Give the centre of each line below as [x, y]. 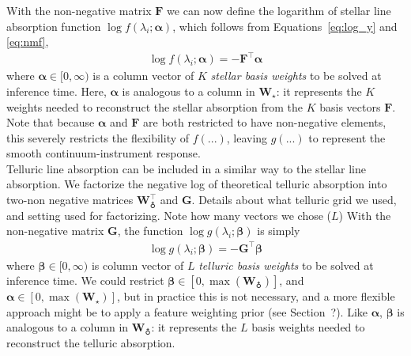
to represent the [347, 137]
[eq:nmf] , [28, 42]
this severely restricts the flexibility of [98, 137]
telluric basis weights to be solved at [286, 265]
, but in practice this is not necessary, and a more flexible [256, 296]
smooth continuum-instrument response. [104, 153]
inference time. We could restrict [85, 280]
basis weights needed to [308, 327]
